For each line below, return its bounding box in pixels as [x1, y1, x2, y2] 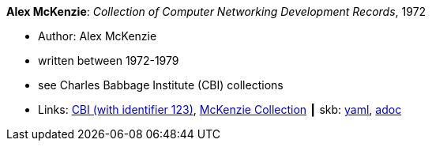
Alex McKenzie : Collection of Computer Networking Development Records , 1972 [6, 5, 426, 18]
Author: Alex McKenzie [38, 29, 157, 43]
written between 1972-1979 [38, 54, 179, 67]
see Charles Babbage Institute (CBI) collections [38, 78, 284, 92]
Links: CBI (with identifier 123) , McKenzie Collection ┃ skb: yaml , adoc [38, 103, 402, 116]
